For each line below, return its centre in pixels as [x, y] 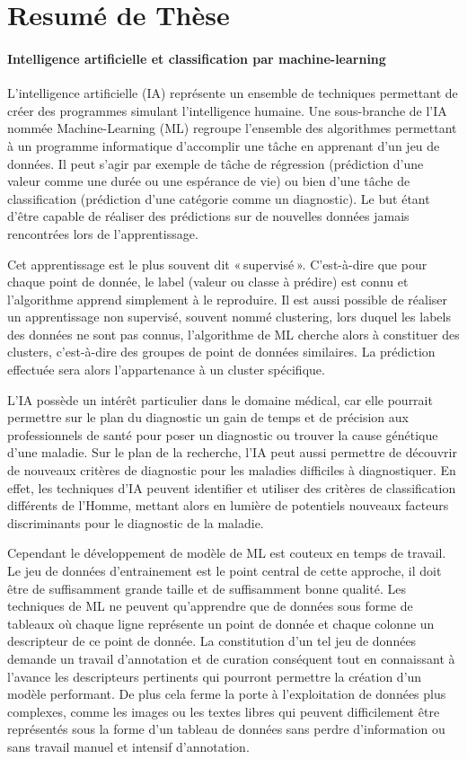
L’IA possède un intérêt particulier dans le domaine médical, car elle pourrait [220, 399]
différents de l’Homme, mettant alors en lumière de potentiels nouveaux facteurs [228, 505]
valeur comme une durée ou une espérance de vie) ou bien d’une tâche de [209, 181]
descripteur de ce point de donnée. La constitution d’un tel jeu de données [212, 641]
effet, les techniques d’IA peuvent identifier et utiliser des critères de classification [232, 487]
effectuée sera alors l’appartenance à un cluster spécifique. [166, 370]
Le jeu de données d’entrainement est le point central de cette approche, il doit [225, 571]
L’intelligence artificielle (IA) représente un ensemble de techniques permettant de [233, 93]
